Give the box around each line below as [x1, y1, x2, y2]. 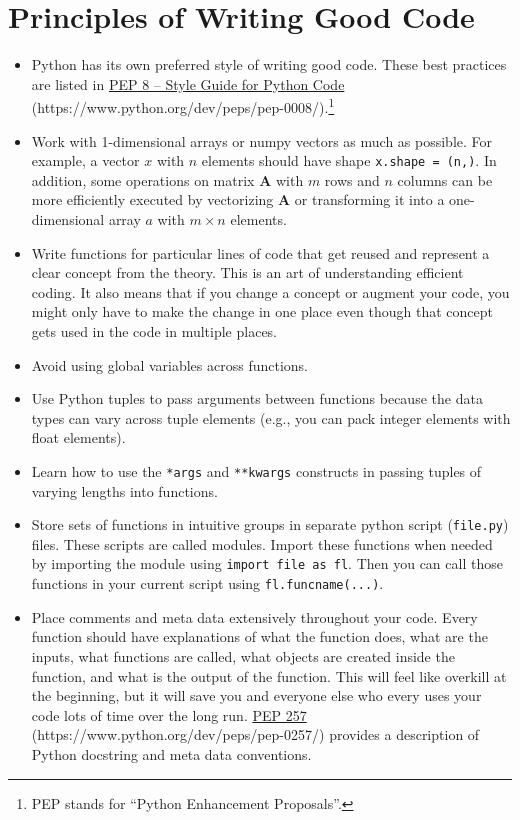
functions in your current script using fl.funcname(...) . [31, 573, 384, 594]
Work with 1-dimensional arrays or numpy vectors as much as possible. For [31, 130, 493, 151]
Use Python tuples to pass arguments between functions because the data [31, 388, 483, 409]
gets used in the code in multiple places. [31, 320, 278, 341]
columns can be [397, 169, 493, 190]
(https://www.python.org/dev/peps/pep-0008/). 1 [31, 94, 335, 117]
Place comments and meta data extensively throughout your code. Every [31, 606, 478, 627]
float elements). [31, 427, 126, 448]
